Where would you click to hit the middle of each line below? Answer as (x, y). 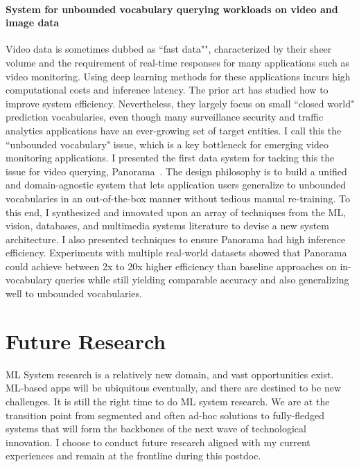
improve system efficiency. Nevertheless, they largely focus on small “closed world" (180, 103)
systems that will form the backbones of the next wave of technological (156, 429)
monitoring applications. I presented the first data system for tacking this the (170, 158)
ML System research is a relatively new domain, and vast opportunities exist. (170, 374)
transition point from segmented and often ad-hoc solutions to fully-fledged (165, 415)
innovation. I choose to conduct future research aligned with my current (158, 442)
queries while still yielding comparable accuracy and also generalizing (202, 280)
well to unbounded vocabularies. (74, 293)
